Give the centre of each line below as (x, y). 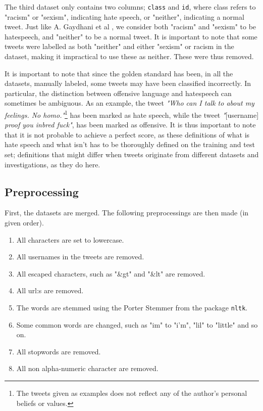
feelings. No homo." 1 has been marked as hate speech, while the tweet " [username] (132, 114)
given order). (24, 223)
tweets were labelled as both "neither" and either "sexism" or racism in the (119, 46)
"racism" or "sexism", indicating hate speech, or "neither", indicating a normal (124, 16)
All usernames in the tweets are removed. (80, 257)
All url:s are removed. (50, 290)
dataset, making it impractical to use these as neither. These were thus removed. (129, 56)
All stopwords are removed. (59, 351)
